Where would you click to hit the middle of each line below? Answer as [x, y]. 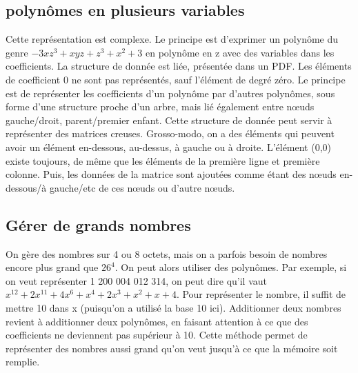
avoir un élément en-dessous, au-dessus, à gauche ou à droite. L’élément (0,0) [169, 147]
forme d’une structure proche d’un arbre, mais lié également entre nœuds [160, 107]
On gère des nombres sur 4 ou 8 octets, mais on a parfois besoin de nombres [167, 253]
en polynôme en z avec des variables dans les [240, 52]
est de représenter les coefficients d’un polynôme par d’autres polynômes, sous [170, 93]
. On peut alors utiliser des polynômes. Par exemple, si [231, 267]
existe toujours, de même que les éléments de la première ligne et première [163, 160]
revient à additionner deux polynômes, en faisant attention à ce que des [157, 321]
